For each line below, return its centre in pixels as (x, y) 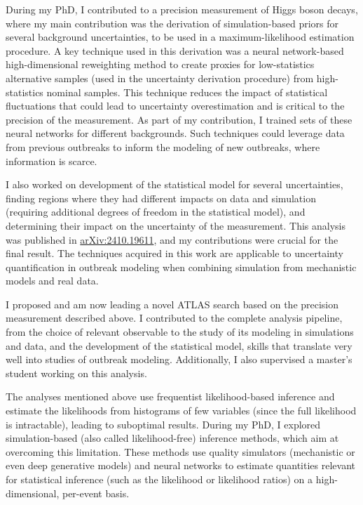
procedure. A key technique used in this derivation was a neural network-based (175, 50)
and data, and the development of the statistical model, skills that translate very (179, 345)
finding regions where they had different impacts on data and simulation (161, 198)
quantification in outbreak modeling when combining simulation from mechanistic (181, 267)
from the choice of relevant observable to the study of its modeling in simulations (180, 332)
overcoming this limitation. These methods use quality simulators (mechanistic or (180, 451)
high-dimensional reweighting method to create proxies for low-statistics (160, 64)
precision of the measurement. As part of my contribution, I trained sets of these (179, 119)
